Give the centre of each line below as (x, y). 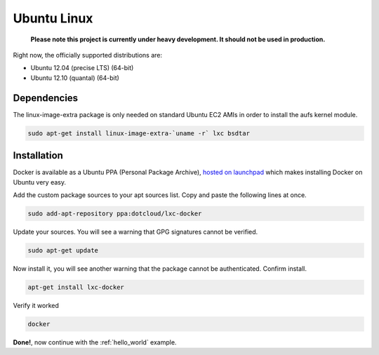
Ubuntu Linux (53, 18)
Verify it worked (36, 305)
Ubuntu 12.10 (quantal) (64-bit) (75, 78)
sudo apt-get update (63, 250)
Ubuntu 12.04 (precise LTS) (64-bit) (82, 68)
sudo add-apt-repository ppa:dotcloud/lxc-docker (115, 213)
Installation (38, 155)
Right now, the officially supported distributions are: (88, 55)
